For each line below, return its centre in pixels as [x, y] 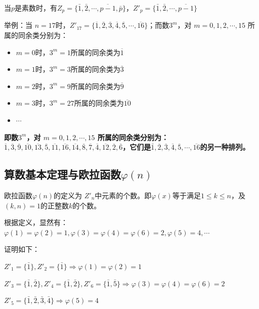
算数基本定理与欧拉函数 [62, 174]
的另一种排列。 [225, 147]
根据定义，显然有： [36, 222]
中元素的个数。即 [123, 195]
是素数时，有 [36, 8]
